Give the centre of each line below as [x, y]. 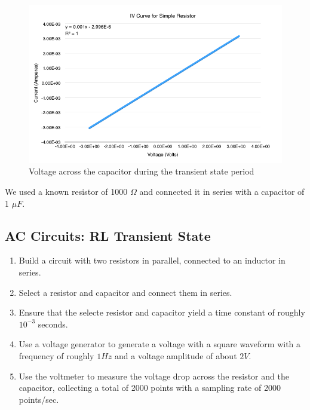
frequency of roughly [56, 355]
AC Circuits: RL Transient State [108, 235]
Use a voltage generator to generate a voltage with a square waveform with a [160, 344]
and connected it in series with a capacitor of [222, 192]
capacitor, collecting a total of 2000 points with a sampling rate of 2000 [150, 388]
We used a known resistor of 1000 [66, 192]
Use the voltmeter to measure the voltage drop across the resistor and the [154, 376]
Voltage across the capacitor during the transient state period [142, 171]
